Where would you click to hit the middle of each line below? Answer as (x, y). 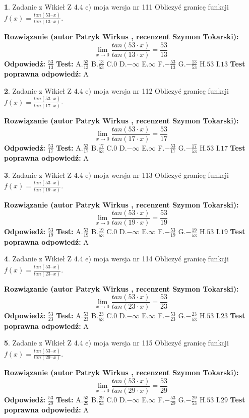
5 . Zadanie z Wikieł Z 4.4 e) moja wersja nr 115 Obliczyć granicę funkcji (116, 343)
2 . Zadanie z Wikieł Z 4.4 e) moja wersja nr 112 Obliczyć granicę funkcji (116, 90)
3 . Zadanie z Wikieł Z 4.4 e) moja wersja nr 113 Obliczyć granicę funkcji (116, 175)
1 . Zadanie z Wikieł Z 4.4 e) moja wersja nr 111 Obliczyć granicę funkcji (116, 7)
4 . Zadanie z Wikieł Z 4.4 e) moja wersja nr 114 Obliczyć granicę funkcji (116, 259)
